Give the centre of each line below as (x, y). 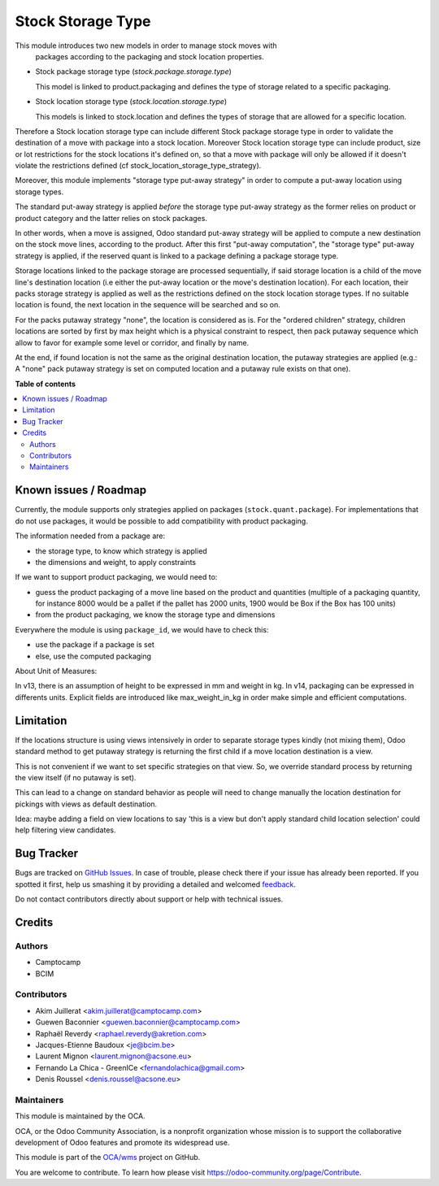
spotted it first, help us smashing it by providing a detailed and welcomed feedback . (156, 884)
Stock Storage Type (83, 21)
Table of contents (46, 384)
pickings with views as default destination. (86, 804)
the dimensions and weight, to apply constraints (116, 562)
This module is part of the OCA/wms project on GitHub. (108, 1158)
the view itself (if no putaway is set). (76, 777)
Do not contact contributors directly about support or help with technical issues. (149, 899)
